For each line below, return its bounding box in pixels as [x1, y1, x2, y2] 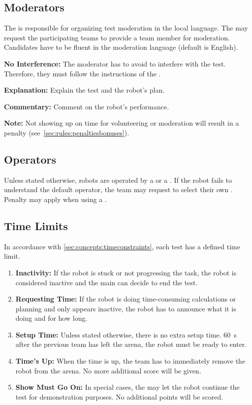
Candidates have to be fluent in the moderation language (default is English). [4, 42, 238, 52]
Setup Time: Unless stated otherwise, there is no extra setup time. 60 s [15, 329, 237, 339]
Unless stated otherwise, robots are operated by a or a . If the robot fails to [4, 174, 232, 185]
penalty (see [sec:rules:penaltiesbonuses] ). [4, 127, 129, 137]
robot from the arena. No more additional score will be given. [15, 365, 201, 375]
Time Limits [4, 218, 68, 233]
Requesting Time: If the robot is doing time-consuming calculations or [15, 294, 236, 304]
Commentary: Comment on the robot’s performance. [4, 101, 169, 111]
